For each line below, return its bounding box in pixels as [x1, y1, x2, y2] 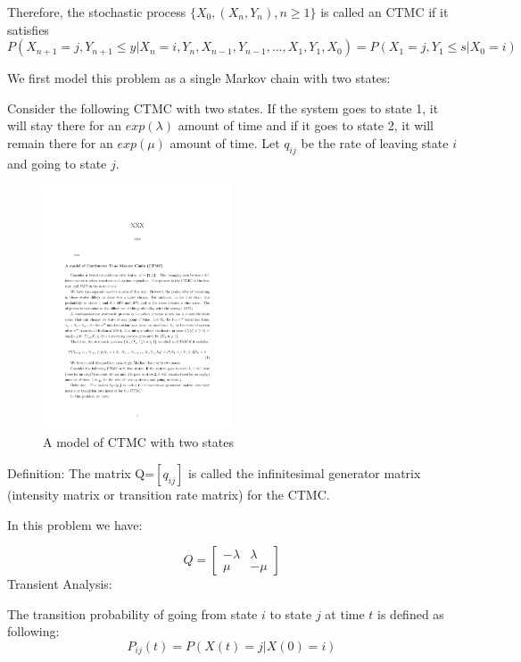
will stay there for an [7, 116, 122, 135]
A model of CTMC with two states [43, 433, 235, 451]
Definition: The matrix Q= [7, 463, 155, 482]
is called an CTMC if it [320, 3, 449, 21]
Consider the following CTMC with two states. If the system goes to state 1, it [7, 98, 439, 117]
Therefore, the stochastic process [7, 3, 186, 21]
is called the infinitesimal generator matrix [187, 463, 421, 482]
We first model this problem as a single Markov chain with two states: [7, 69, 391, 87]
